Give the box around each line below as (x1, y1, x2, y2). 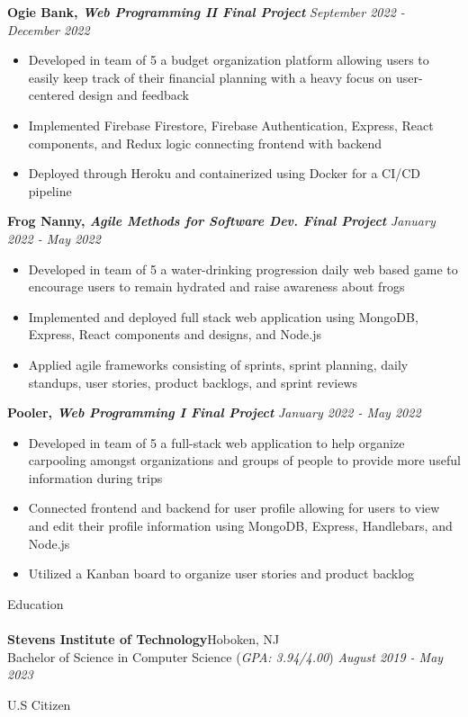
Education (7, 594, 64, 613)
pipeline (28, 181, 72, 200)
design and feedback (78, 85, 190, 104)
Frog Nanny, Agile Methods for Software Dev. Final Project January (7, 211, 436, 230)
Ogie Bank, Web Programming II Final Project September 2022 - (7, 3, 405, 21)
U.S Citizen (7, 695, 71, 713)
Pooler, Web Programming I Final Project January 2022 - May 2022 (7, 403, 421, 422)
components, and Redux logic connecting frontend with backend (28, 133, 382, 152)
